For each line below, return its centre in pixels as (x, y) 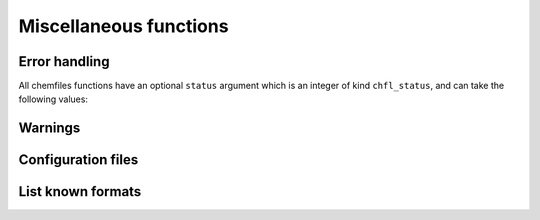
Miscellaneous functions (123, 26)
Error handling (64, 61)
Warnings (49, 128)
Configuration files (78, 160)
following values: (53, 99)
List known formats (80, 191)
